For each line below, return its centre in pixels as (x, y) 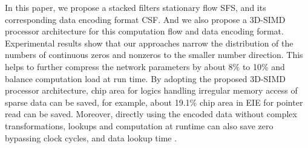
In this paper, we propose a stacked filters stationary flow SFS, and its (136, 7)
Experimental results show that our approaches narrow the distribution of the (149, 43)
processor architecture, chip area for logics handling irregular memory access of (151, 90)
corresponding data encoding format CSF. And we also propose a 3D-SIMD (145, 19)
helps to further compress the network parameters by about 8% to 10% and (145, 66)
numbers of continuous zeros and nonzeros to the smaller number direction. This (154, 55)
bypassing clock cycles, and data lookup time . (91, 137)
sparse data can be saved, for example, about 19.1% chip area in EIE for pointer (154, 102)
